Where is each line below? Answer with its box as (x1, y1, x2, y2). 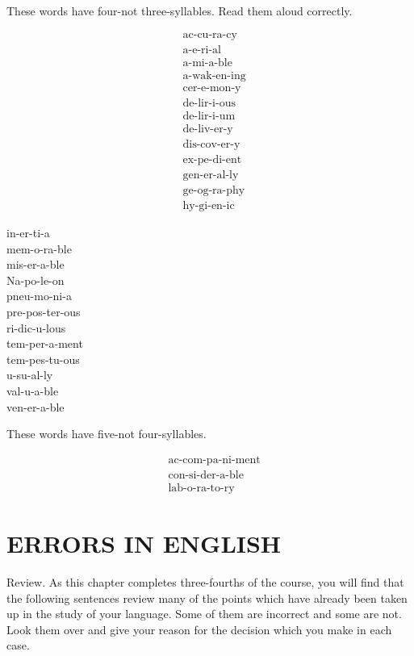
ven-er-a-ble (6, 398, 65, 415)
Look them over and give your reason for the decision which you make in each (6, 620, 392, 637)
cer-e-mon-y (182, 81, 241, 94)
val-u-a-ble (6, 382, 59, 399)
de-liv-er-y (182, 123, 233, 135)
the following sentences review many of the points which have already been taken (6, 589, 408, 606)
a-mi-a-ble (182, 56, 232, 69)
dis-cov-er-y (182, 138, 240, 150)
